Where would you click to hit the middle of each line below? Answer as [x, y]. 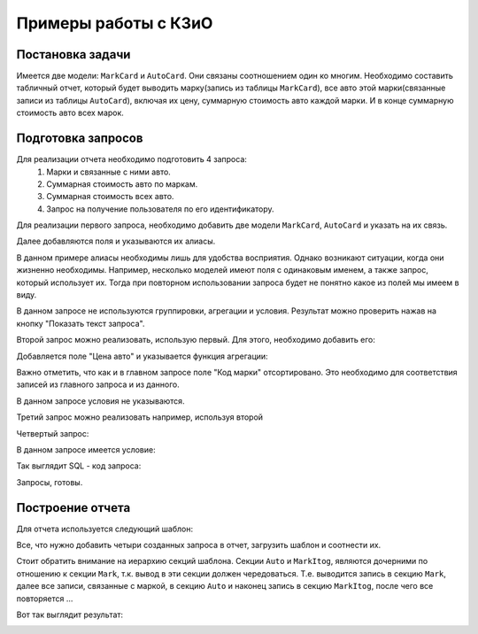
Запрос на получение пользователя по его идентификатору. [160, 209]
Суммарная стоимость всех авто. [110, 197]
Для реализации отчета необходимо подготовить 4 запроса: [132, 159]
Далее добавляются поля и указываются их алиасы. [116, 241]
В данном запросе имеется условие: [86, 449]
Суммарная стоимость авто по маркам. [122, 184]
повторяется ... [45, 599]
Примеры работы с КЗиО [115, 23]
